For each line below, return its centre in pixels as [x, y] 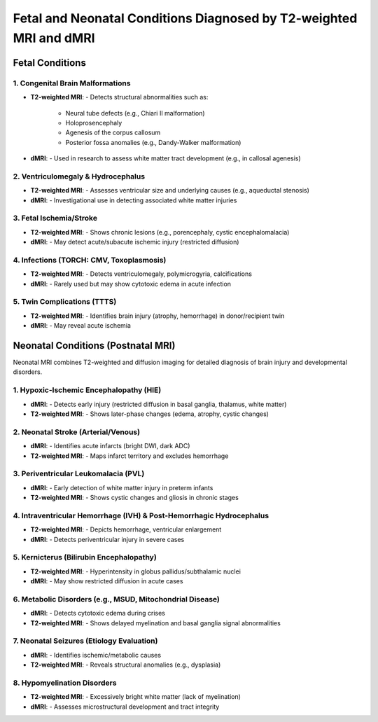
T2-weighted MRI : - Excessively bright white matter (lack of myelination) [136, 697]
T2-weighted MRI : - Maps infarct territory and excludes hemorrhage [129, 456]
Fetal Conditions [50, 63]
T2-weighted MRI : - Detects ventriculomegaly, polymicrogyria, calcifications [141, 274]
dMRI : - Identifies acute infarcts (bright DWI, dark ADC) [110, 446]
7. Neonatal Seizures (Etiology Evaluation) [85, 641]
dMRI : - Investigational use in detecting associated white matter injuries [134, 200]
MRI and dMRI [54, 38]
